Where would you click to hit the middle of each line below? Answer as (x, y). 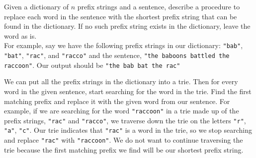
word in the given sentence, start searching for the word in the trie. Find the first (128, 91)
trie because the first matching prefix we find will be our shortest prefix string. (124, 149)
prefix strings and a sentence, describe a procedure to (159, 6)
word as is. (20, 35)
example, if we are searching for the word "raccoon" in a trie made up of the (122, 111)
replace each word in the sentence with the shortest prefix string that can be (121, 16)
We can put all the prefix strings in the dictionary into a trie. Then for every (121, 81)
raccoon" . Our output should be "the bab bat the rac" (92, 65)
